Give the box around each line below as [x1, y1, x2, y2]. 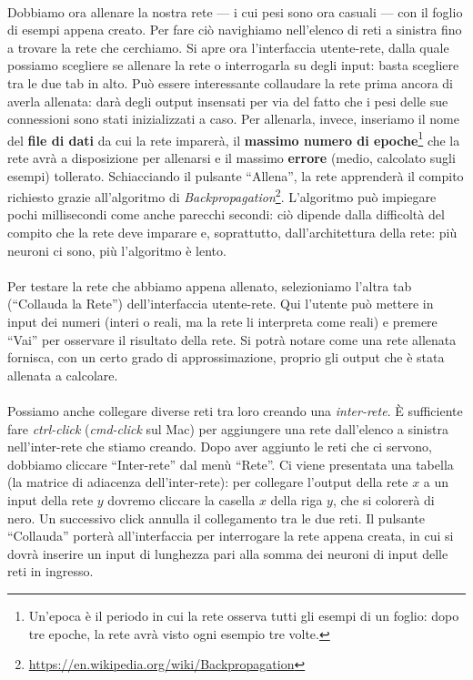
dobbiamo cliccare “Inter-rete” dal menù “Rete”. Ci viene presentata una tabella [7, 454, 454, 473]
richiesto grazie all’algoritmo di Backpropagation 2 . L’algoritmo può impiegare [7, 185, 437, 206]
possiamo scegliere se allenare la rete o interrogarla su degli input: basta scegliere [7, 56, 459, 75]
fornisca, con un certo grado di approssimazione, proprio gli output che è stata [7, 348, 445, 367]
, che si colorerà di [332, 490, 435, 509]
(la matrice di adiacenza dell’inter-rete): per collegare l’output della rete [7, 472, 408, 492]
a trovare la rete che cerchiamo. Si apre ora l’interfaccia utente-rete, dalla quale [7, 37, 449, 56]
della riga [270, 490, 323, 509]
